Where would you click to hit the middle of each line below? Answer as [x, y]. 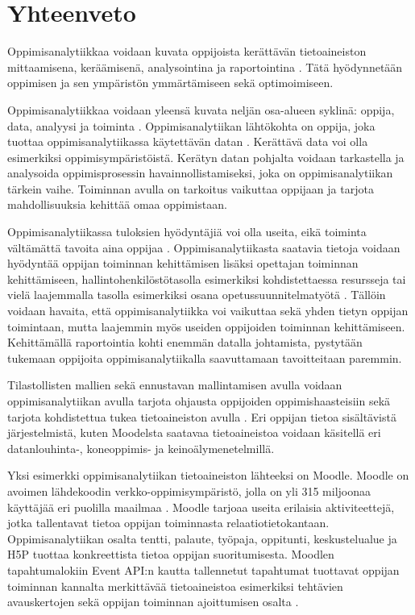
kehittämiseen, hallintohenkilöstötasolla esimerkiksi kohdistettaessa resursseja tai [207, 278]
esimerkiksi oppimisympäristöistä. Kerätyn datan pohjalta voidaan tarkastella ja [206, 157]
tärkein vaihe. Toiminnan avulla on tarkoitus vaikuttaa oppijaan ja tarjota [191, 188]
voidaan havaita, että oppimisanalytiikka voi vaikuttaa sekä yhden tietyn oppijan [208, 311]
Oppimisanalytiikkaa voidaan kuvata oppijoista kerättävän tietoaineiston [187, 51]
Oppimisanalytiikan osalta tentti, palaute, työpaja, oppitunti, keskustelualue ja [202, 538]
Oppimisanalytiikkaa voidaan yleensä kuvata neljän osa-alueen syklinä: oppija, [201, 109]
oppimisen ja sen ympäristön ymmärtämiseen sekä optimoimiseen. [170, 83]
